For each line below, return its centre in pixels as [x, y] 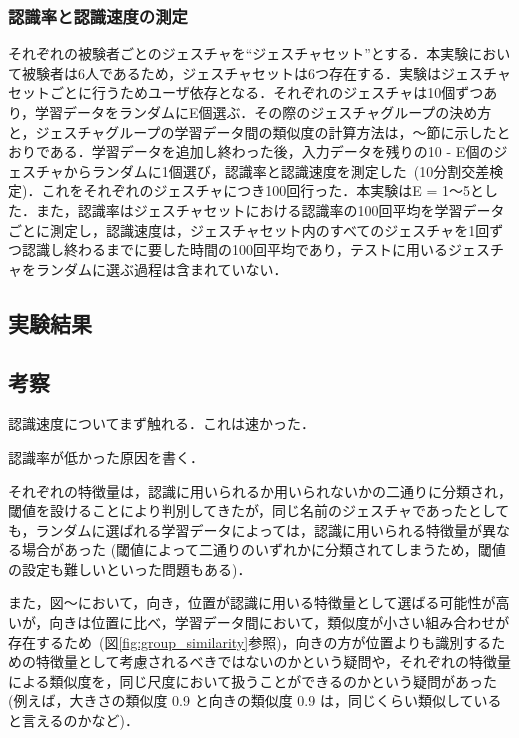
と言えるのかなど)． [74, 720]
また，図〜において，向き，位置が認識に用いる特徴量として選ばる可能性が [252, 602]
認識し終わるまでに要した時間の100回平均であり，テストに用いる [234, 249]
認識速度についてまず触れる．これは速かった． [161, 423]
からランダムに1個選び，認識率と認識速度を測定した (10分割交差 [276, 170]
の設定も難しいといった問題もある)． [130, 568]
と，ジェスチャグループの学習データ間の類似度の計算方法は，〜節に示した [252, 131]
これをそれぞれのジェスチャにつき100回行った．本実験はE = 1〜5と [263, 190]
